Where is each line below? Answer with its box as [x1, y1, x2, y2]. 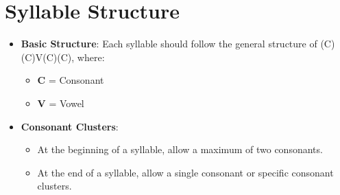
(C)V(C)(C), [21, 49, 75, 64]
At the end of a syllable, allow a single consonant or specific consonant [37, 165, 334, 179]
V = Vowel [37, 95, 84, 110]
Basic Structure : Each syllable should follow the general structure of [21, 36, 317, 51]
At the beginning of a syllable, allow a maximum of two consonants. [37, 142, 323, 157]
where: [77, 49, 105, 64]
